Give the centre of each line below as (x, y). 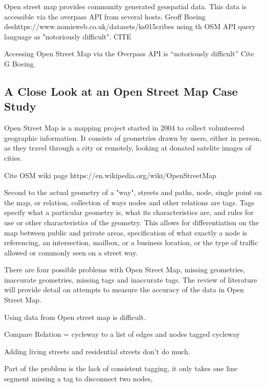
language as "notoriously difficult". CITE (68, 36)
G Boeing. (20, 63)
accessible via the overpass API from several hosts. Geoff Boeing (105, 16)
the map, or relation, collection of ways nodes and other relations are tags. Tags (129, 202)
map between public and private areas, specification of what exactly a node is (126, 232)
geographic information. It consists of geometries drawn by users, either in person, (133, 137)
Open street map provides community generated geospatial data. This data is (126, 6)
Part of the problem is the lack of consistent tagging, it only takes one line (121, 368)
